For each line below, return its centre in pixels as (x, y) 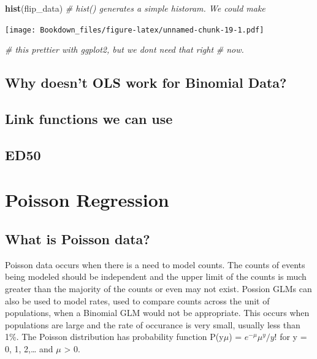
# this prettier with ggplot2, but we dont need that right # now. (124, 49)
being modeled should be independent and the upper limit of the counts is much (156, 276)
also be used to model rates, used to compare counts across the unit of (137, 300)
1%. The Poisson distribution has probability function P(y (114, 337)
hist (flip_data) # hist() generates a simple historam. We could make (135, 8)
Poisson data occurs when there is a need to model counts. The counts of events (155, 264)
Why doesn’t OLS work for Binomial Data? (146, 83)
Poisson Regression (87, 200)
